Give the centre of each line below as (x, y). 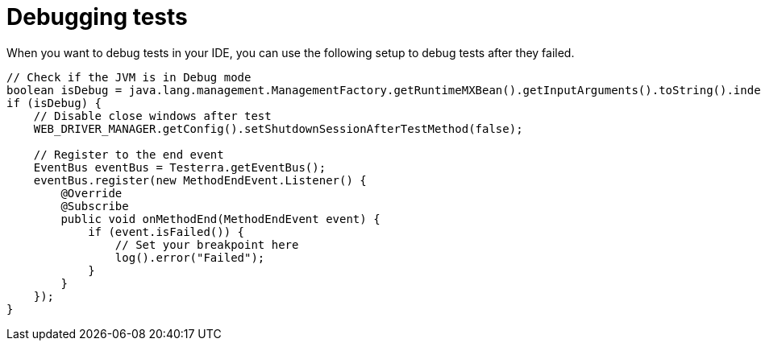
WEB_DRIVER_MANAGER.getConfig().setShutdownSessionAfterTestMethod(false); (278, 128)
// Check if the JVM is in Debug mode (129, 77)
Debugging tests (97, 17)
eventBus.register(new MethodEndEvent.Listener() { (200, 180)
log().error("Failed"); (190, 257)
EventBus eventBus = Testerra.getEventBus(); (180, 167)
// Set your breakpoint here (207, 244)
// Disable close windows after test (152, 116)
